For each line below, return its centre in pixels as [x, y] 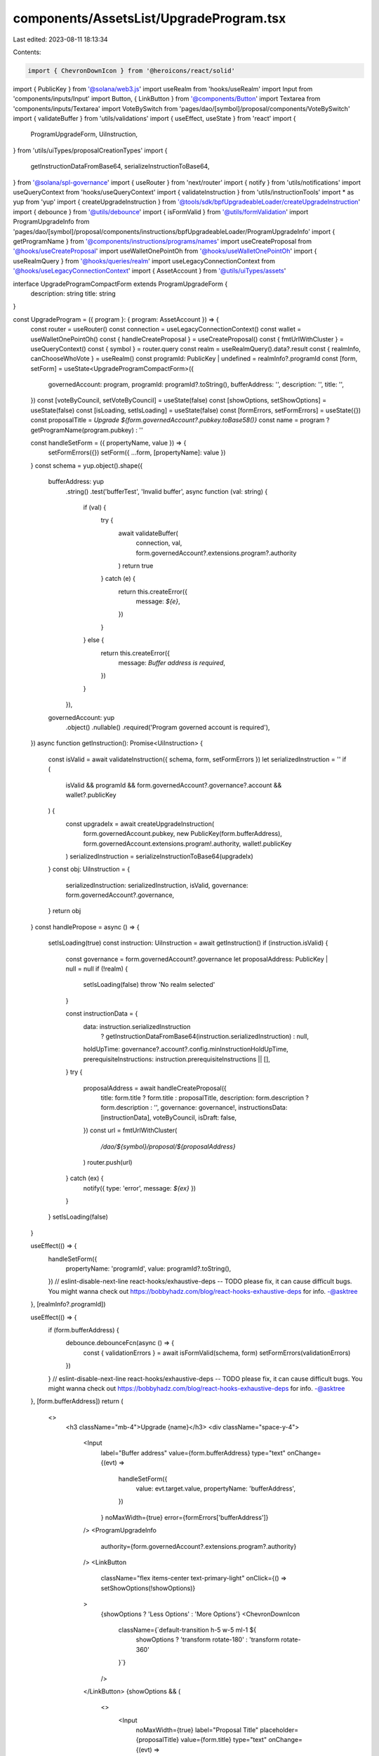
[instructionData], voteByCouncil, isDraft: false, [169, 1118]
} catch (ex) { [85, 1178]
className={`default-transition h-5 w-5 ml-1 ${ [187, 1630]
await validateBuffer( [148, 533]
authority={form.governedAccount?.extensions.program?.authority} [199, 1546]
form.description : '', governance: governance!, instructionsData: [194, 1108]
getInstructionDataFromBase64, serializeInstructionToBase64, [120, 166]
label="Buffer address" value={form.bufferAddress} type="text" [193, 1453]
